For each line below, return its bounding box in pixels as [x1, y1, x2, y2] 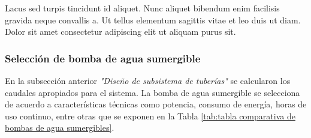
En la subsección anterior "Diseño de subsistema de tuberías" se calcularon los [5, 74, 291, 86]
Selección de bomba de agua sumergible [5, 50, 201, 65]
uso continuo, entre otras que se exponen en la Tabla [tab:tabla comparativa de [5, 109, 295, 122]
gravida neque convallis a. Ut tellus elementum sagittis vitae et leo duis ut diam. [5, 13, 301, 26]
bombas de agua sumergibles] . [5, 121, 114, 134]
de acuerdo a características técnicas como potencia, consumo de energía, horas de [5, 98, 307, 110]
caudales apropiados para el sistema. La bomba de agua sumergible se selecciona [5, 86, 300, 98]
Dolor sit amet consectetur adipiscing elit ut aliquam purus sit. [5, 25, 236, 38]
